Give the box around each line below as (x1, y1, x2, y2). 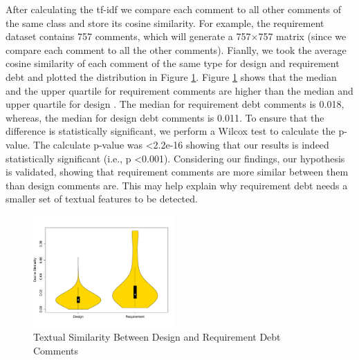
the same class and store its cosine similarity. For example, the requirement (6, 15, 324, 30)
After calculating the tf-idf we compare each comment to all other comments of (6, 2, 342, 16)
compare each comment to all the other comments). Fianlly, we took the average (6, 42, 347, 57)
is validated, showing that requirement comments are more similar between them (6, 164, 349, 179)
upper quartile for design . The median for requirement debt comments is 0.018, (6, 97, 344, 111)
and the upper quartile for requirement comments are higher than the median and (6, 83, 353, 97)
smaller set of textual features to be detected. (6, 191, 198, 206)
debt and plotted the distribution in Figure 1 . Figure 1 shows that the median (6, 69, 337, 84)
